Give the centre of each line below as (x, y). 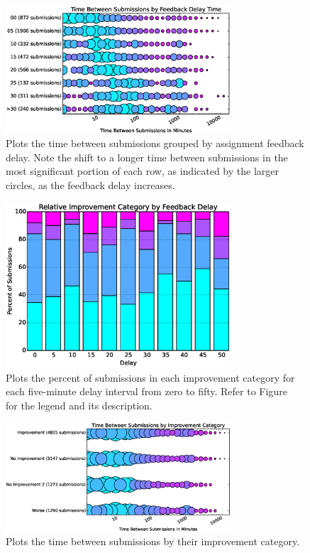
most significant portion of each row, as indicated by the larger (142, 171)
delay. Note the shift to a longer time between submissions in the (147, 157)
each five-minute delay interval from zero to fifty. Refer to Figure (146, 391)
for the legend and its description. (79, 405)
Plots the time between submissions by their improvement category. (153, 541)
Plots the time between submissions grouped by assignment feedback (155, 143)
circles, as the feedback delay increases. (90, 184)
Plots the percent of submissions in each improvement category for (150, 377)
